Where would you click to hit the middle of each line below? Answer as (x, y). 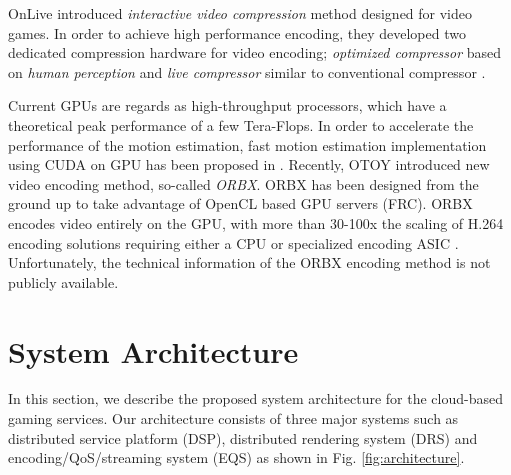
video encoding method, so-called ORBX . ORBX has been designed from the (243, 183)
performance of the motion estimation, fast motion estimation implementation (247, 144)
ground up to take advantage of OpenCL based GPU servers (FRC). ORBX (240, 203)
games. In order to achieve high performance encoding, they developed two (237, 32)
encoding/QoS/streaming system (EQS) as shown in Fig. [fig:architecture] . (236, 457)
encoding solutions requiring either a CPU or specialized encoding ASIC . (233, 242)
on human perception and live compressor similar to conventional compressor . (247, 71)
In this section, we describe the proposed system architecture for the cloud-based (255, 398)
